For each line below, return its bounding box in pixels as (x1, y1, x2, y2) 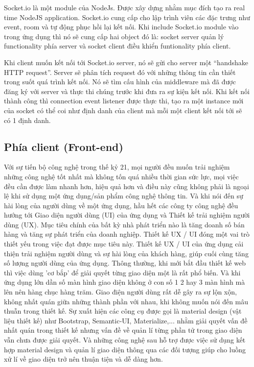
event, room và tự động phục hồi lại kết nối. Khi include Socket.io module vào (4, 22, 239, 32)
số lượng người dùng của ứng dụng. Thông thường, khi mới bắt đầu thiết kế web (4, 258, 246, 268)
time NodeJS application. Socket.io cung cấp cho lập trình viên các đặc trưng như (4, 12, 250, 22)
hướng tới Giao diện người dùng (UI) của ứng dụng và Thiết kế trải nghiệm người (4, 210, 250, 220)
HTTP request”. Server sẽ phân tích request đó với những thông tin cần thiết (4, 67, 236, 77)
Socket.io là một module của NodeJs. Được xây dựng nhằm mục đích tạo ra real (4, 2, 245, 12)
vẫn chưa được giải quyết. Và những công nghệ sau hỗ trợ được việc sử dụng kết (4, 335, 246, 345)
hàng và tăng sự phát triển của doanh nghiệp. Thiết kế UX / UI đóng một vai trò (4, 229, 250, 239)
